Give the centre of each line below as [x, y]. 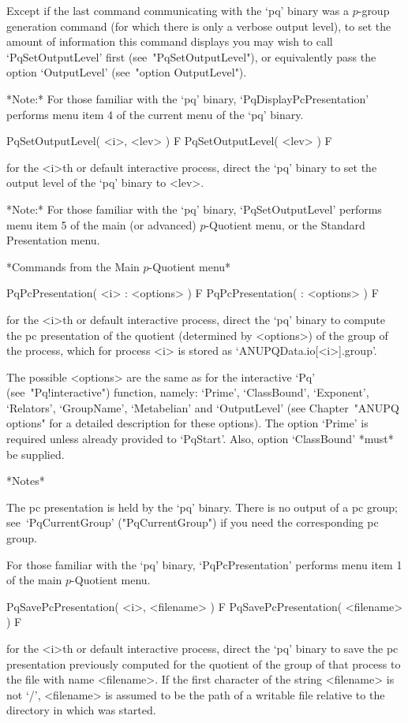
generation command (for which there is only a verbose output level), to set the [199, 26]
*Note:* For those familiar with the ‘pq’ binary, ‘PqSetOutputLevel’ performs [194, 209]
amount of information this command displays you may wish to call [170, 41]
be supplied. [36, 454]
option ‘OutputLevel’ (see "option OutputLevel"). [127, 72]
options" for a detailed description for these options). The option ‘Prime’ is [187, 423]
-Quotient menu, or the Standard [285, 224]
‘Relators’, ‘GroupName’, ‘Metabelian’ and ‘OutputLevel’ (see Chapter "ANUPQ [203, 407]
